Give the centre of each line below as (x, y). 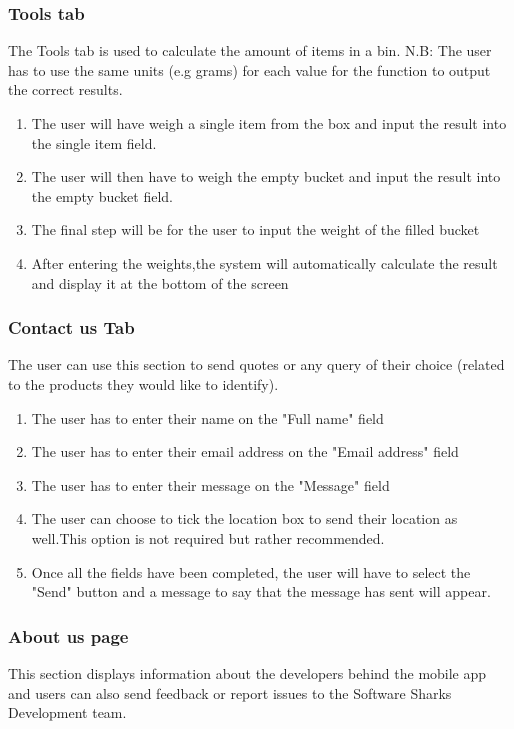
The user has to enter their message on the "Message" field (210, 484)
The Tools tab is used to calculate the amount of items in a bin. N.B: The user (250, 50)
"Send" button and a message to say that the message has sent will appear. (261, 591)
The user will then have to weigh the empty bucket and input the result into (266, 176)
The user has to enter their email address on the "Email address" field (245, 451)
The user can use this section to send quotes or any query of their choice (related (256, 364)
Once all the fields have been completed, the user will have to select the (251, 571)
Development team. (67, 712)
